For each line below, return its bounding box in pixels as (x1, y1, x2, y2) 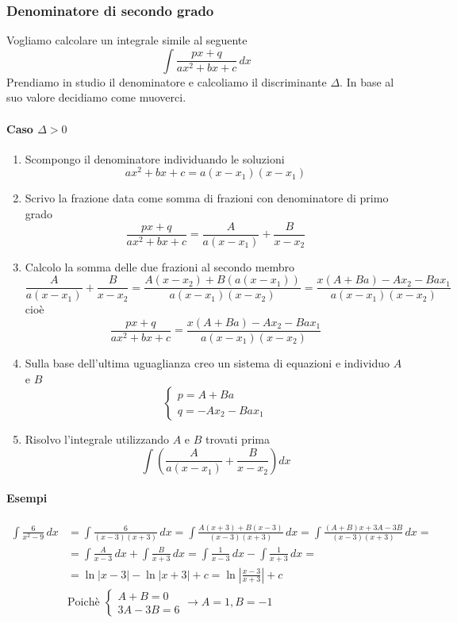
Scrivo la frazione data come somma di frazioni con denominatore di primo (25, 190, 389, 206)
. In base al (340, 73, 394, 90)
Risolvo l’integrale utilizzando (25, 431, 169, 448)
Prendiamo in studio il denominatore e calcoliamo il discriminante (6, 73, 327, 90)
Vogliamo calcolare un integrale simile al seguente (6, 32, 248, 48)
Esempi (6, 490, 48, 506)
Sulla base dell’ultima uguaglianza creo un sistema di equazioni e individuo (25, 355, 390, 371)
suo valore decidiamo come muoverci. (6, 89, 186, 106)
